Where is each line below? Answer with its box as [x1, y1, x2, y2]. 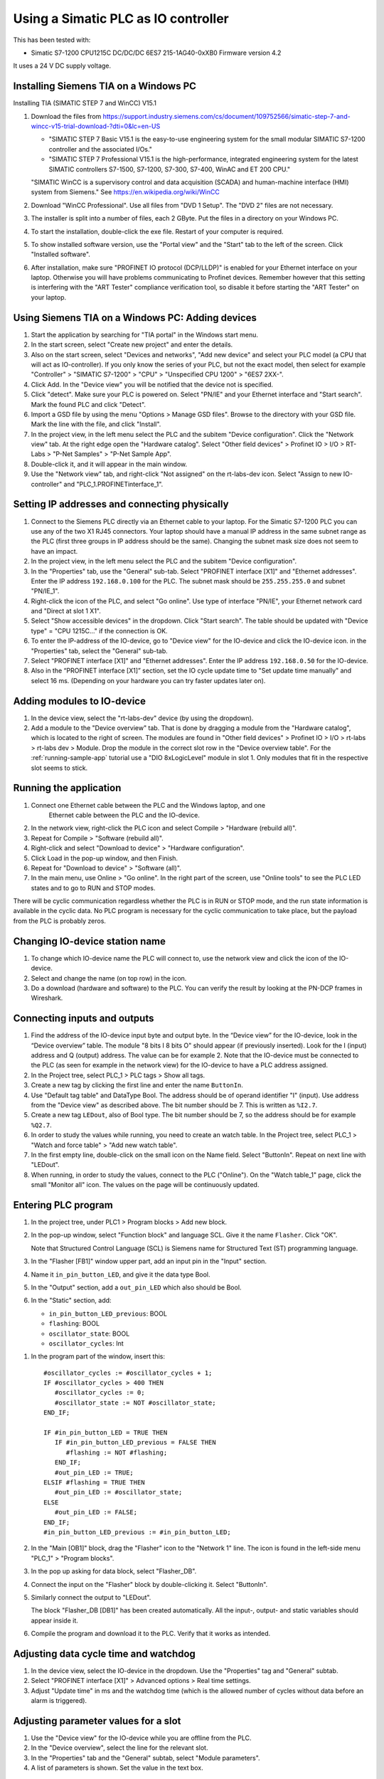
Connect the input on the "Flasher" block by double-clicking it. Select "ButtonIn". [31, 1580, 268, 1588]
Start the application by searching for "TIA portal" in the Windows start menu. [31, 330, 259, 339]
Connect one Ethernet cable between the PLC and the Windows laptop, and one [31, 801, 266, 809]
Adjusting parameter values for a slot [13, 1715, 181, 1727]
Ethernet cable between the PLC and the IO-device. [48, 811, 201, 819]
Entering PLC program [13, 1199, 113, 1211]
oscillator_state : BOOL [48, 1329, 130, 1338]
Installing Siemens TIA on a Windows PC [13, 80, 197, 93]
